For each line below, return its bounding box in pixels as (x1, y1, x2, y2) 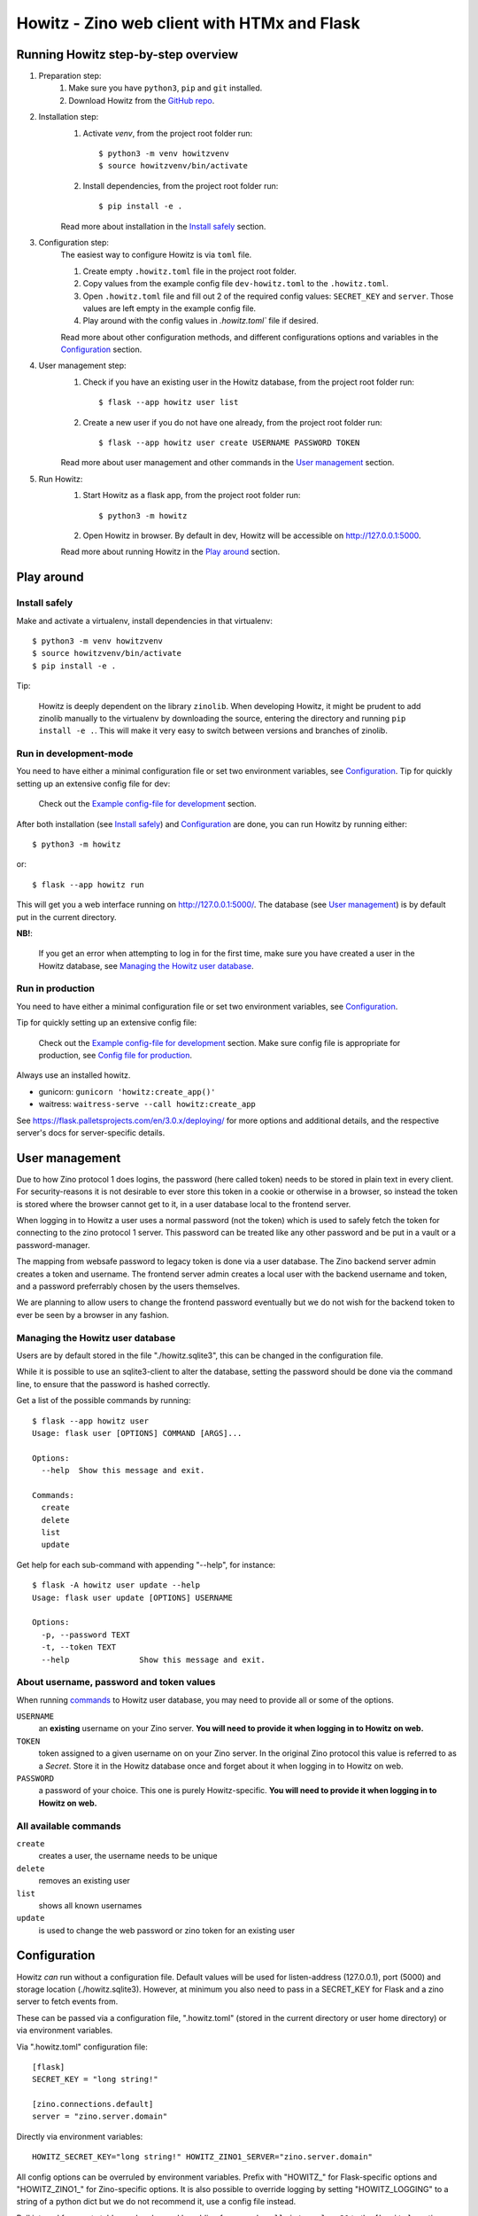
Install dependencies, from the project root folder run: (82, 180, 279, 191)
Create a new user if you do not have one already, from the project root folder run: (82, 417, 382, 427)
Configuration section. (60, 344, 143, 355)
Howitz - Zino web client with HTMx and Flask (16, 13, 360, 33)
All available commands (16, 1820, 121, 1832)
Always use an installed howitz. (16, 1070, 131, 1081)
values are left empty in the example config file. (82, 302, 257, 314)
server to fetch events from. (16, 1996, 119, 2007)
